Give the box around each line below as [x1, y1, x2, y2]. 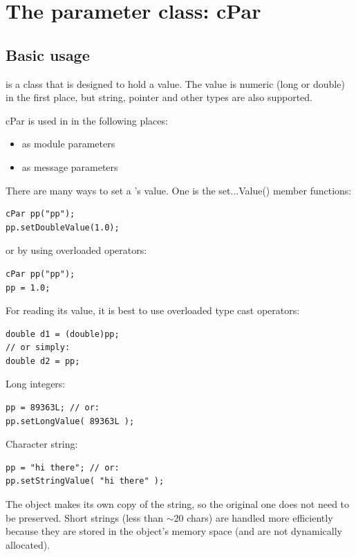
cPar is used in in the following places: [6, 113, 168, 127]
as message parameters [21, 159, 118, 174]
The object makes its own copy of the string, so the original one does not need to [6, 497, 350, 511]
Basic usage [6, 44, 90, 65]
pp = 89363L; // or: [6, 403, 100, 413]
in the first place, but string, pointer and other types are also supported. [6, 90, 312, 104]
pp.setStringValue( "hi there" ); [6, 476, 165, 486]
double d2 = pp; [6, 356, 80, 366]
